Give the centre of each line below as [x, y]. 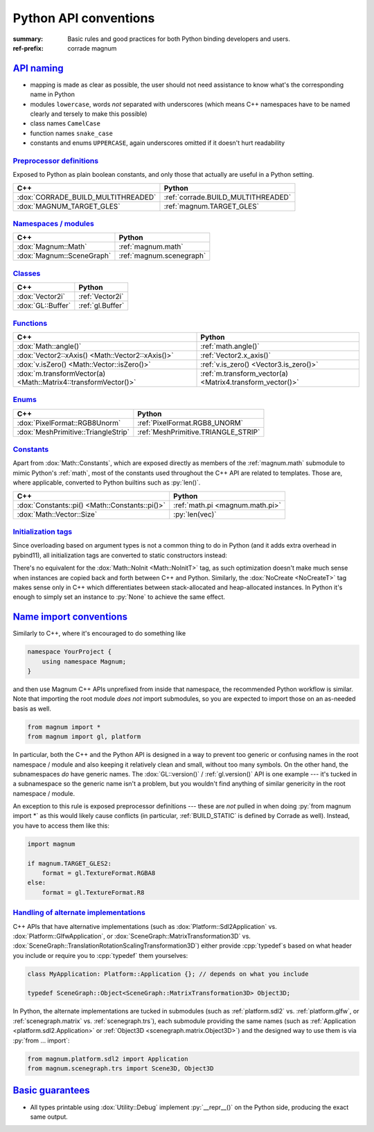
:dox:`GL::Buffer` [44, 306]
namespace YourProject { [70, 652]
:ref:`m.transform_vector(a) [244, 373]
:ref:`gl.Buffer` [101, 306]
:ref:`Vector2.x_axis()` [236, 355]
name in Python [53, 94]
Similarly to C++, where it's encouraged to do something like [99, 634]
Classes [27, 273]
